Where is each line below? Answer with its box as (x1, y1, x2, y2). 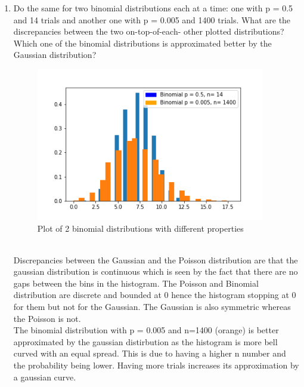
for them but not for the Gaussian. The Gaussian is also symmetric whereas (13, 300, 291, 313)
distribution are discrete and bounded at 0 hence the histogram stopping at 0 (13, 288, 296, 301)
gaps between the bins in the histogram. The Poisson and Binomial (13, 277, 259, 289)
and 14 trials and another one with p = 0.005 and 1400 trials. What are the (13, 13, 291, 26)
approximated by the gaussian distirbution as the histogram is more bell (13, 335, 278, 348)
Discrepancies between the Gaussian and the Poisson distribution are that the (13, 253, 298, 266)
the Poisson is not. (13, 312, 81, 324)
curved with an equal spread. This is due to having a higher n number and (13, 347, 286, 360)
